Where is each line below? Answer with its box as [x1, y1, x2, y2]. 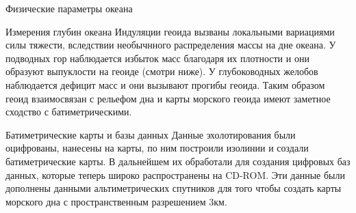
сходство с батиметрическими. [5, 104, 132, 119]
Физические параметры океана [5, 1, 133, 15]
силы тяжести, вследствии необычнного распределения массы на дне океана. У [5, 38, 336, 52]
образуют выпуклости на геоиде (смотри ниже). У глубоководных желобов [5, 64, 318, 79]
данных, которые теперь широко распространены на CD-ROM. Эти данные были [5, 167, 345, 182]
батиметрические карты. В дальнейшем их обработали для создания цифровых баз [5, 154, 351, 168]
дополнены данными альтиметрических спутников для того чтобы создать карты [5, 181, 342, 195]
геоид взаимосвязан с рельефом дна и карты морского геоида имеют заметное [5, 91, 331, 105]
